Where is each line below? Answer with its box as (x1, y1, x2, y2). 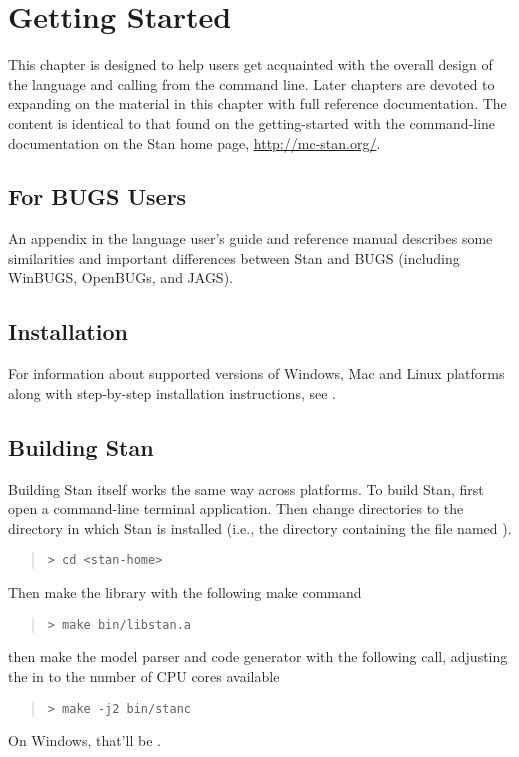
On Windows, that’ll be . (8, 730, 161, 751)
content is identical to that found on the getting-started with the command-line (8, 112, 496, 133)
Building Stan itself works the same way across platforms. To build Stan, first (8, 478, 484, 499)
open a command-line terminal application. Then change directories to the (8, 498, 464, 519)
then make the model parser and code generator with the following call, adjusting (8, 646, 508, 667)
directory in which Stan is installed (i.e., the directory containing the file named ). (8, 517, 512, 538)
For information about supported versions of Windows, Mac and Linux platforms (8, 363, 505, 384)
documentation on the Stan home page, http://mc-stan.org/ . (8, 132, 381, 153)
